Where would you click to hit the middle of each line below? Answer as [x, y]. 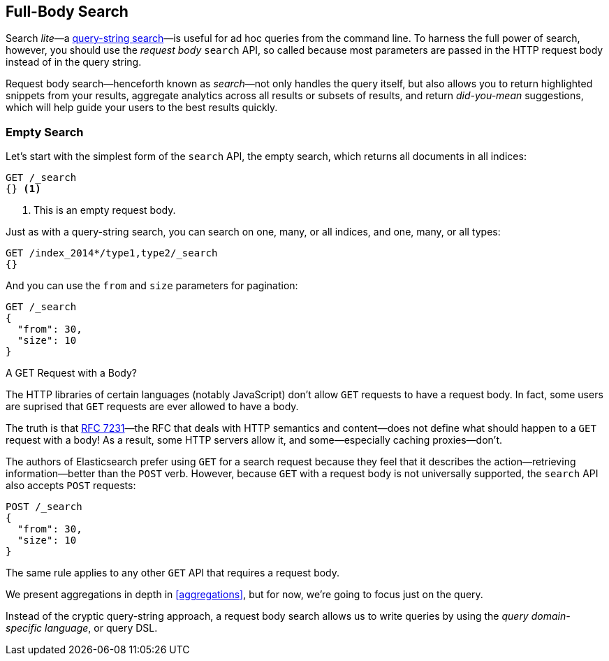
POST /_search [44, 507]
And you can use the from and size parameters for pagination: [152, 286]
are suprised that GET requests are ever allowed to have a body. [152, 407]
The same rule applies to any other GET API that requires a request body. [173, 573]
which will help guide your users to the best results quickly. [142, 108]
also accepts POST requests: [71, 486]
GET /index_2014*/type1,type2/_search [112, 253]
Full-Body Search [67, 12]
